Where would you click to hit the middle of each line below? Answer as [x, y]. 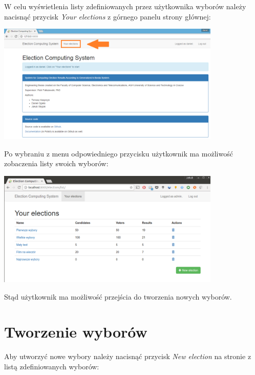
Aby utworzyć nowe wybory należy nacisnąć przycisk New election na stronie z [128, 356]
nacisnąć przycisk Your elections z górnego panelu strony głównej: [108, 16]
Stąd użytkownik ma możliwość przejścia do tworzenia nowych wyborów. [118, 296]
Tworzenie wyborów [76, 332]
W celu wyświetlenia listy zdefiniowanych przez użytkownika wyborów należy [125, 6]
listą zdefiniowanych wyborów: [52, 366]
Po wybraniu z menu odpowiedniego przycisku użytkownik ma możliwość [119, 153]
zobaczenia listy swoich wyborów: [56, 163]
